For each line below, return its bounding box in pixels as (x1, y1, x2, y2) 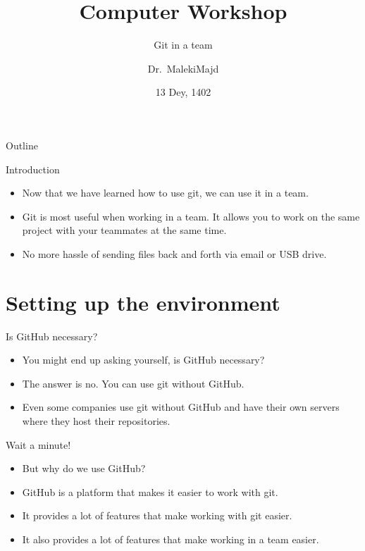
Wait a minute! (6, 437, 71, 452)
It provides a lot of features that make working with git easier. (22, 508, 292, 523)
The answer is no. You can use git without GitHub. (22, 376, 245, 390)
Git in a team (154, 37, 213, 52)
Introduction (6, 161, 60, 176)
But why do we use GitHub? (22, 461, 146, 476)
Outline (6, 137, 38, 152)
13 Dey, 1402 (155, 85, 211, 99)
